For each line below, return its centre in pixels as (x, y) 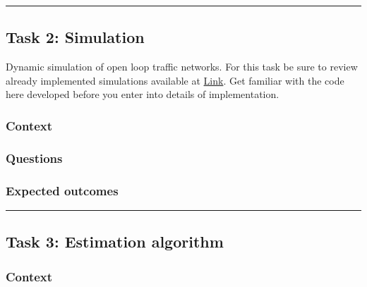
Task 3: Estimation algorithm (115, 242)
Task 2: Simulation (75, 37)
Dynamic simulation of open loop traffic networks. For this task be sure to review (182, 67)
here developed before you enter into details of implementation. (143, 94)
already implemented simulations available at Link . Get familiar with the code (175, 80)
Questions (34, 158)
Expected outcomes (62, 190)
